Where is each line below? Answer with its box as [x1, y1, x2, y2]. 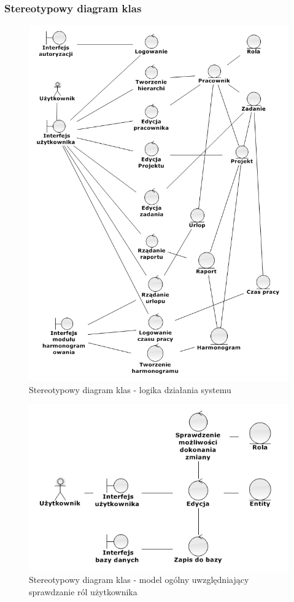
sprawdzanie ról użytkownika [29, 585, 137, 598]
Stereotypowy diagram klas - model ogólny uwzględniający [29, 573, 249, 586]
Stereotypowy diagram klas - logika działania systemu [29, 383, 231, 396]
